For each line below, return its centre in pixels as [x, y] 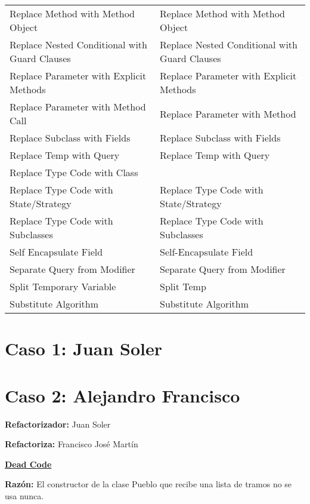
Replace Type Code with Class [74, 172]
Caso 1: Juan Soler [83, 348]
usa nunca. [24, 495]
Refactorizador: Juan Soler [58, 424]
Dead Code [28, 464]
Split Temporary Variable [63, 286]
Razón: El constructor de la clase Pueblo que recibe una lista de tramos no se [148, 484]
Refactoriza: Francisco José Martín [72, 444]
